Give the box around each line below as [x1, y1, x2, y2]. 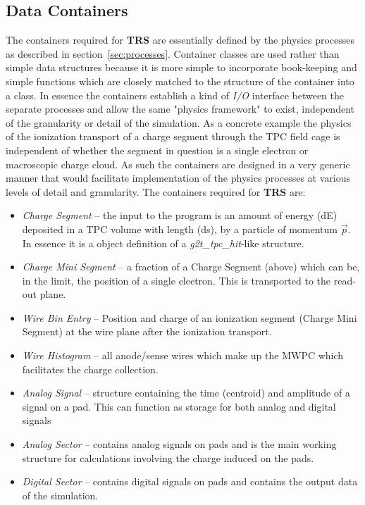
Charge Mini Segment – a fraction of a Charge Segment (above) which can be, [22, 259, 360, 274]
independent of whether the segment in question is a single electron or [6, 142, 309, 157]
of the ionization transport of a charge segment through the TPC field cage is [6, 129, 340, 144]
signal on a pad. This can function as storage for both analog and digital [22, 399, 336, 413]
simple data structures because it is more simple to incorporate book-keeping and [6, 60, 357, 75]
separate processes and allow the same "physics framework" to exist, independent [6, 101, 354, 116]
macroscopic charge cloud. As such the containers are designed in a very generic [6, 156, 350, 171]
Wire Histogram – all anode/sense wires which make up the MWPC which [22, 348, 344, 363]
